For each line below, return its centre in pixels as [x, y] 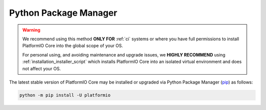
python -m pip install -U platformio [65, 95]
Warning [31, 30]
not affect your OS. [42, 68]
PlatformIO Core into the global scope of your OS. [73, 46]
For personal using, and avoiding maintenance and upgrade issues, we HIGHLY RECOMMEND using [124, 55]
